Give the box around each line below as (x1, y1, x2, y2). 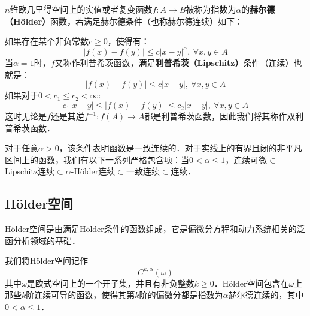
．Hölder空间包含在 (214, 276, 289, 289)
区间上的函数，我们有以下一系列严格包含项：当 (5, 153, 189, 165)
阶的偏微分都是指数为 (139, 288, 223, 301)
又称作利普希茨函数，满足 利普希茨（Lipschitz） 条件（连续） (54, 56, 294, 69)
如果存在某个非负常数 (5, 35, 89, 47)
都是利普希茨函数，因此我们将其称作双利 (144, 110, 304, 122)
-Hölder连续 (71, 165, 116, 177)
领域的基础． (29, 234, 80, 246)
